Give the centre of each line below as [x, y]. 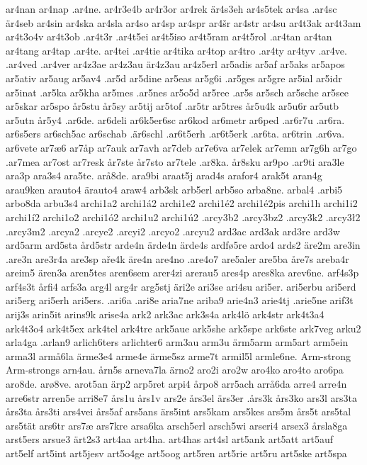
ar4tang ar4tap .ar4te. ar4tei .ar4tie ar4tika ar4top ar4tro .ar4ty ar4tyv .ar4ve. [176, 50]
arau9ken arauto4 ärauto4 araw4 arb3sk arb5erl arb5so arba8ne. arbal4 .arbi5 [174, 189]
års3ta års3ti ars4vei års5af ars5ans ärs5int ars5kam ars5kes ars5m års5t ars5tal [179, 411]
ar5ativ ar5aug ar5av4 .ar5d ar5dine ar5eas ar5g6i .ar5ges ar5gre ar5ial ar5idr [174, 78]
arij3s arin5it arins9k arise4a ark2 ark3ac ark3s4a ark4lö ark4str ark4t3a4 [165, 314]
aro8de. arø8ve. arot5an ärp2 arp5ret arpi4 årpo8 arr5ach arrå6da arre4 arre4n [176, 384]
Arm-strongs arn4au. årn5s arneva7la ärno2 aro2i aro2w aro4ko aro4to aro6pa [175, 370]
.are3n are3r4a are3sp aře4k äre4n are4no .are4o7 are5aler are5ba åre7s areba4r [177, 258]
